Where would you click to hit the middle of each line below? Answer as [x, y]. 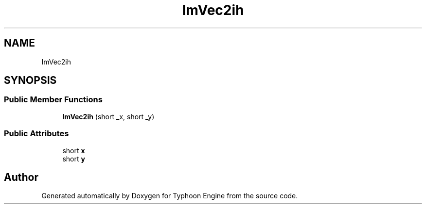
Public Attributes [36, 134]
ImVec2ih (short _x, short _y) [108, 116]
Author [21, 177]
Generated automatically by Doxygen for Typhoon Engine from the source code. [170, 196]
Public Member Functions [53, 100]
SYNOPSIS [30, 80]
